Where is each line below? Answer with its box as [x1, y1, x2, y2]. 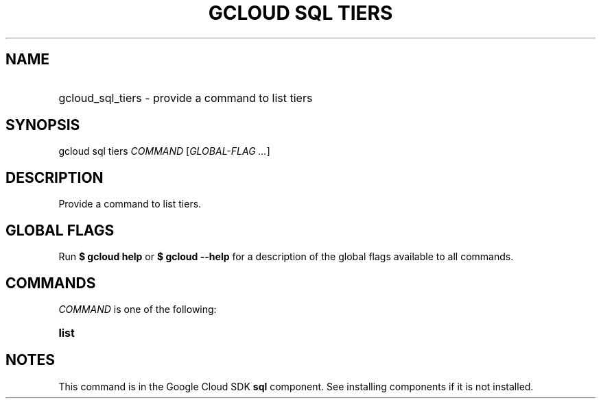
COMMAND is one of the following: [58, 303, 217, 315]
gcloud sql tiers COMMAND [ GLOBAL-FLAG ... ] [58, 145, 270, 157]
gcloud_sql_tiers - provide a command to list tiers [58, 90, 313, 105]
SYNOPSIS [5, 116, 80, 134]
